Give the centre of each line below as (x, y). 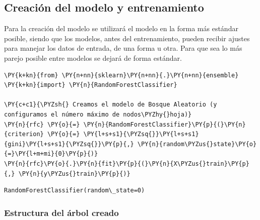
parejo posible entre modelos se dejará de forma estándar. (93, 58)
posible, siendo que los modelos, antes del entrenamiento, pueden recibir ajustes (127, 38)
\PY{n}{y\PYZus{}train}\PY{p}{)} (74, 174)
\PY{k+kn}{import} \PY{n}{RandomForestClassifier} (91, 85)
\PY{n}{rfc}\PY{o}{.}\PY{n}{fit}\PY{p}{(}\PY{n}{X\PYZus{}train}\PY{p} (127, 163)
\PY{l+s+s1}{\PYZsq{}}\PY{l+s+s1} (141, 134)
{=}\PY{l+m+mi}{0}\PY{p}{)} (51, 154)
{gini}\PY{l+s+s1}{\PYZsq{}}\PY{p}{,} (69, 144)
